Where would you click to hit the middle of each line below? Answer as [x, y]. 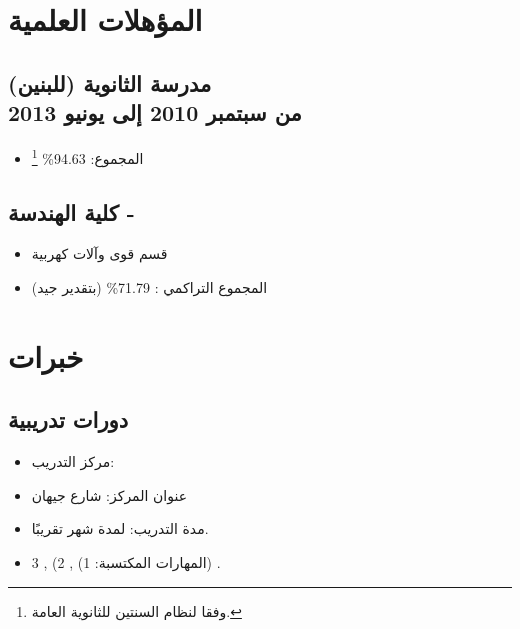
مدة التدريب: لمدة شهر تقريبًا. [120, 528]
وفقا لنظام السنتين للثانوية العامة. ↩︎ [136, 610]
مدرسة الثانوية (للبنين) [110, 82]
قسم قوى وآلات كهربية [99, 253]
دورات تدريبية [68, 419]
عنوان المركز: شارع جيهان [109, 494]
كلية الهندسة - [71, 211]
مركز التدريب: [73, 461]
